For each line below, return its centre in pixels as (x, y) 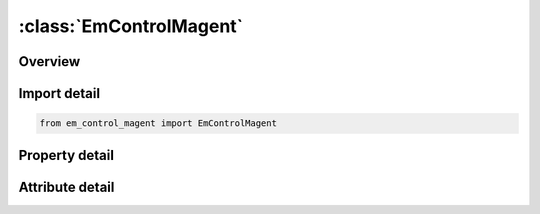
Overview (49, 61)
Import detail (59, 93)
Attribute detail (66, 186)
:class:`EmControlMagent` (131, 26)
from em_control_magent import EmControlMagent (158, 123)
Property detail (66, 155)
